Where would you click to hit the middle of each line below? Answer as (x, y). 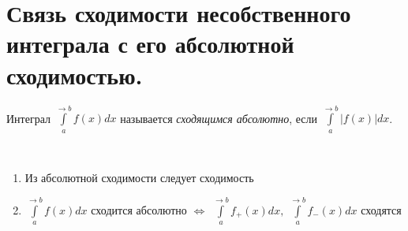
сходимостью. (75, 75)
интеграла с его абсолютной (150, 44)
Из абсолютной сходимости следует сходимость (139, 178)
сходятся (381, 209)
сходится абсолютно (139, 209)
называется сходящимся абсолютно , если (219, 118)
